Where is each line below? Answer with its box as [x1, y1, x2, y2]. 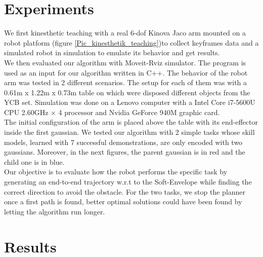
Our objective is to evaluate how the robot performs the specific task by [4, 166, 228, 177]
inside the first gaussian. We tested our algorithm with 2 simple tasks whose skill [4, 127, 255, 137]
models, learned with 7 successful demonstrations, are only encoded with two [4, 136, 243, 147]
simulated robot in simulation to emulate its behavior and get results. [4, 47, 220, 58]
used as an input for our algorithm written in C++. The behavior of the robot [4, 67, 248, 78]
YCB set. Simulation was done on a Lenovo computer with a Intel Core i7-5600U [4, 97, 255, 107]
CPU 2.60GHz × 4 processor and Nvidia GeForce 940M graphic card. [4, 106, 220, 117]
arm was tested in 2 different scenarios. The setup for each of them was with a [4, 77, 247, 88]
